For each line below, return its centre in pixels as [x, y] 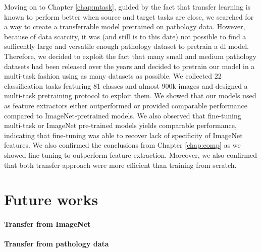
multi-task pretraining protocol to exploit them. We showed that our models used [130, 96]
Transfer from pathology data [57, 244]
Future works [51, 199]
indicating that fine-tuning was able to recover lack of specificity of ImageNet [123, 135]
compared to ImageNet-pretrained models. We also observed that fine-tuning [123, 115]
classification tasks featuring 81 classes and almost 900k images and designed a [126, 85]
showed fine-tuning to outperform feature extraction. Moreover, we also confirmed [130, 154]
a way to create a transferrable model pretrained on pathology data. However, [125, 26]
